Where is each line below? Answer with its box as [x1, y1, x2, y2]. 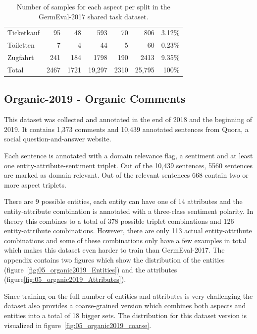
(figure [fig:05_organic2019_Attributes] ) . [4, 274, 126, 284]
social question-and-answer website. [4, 134, 111, 144]
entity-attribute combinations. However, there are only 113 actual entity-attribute [4, 225, 252, 236]
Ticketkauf [7, 27, 40, 38]
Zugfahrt [7, 52, 34, 63]
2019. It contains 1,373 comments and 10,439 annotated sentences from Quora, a [4, 124, 249, 134]
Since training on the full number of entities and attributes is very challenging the [4, 290, 253, 301]
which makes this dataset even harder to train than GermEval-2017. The [4, 245, 225, 255]
